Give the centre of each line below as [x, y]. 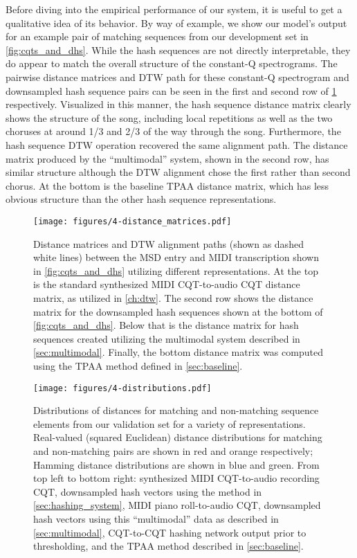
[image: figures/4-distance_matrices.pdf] [132, 221]
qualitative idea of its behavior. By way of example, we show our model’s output [176, 22]
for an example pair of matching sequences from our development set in [157, 36]
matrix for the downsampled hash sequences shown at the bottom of [178, 311]
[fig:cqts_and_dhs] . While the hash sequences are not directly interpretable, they [178, 49]
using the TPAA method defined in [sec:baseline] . [138, 365]
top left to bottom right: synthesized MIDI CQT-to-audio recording [176, 478]
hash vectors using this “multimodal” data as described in [156, 518]
